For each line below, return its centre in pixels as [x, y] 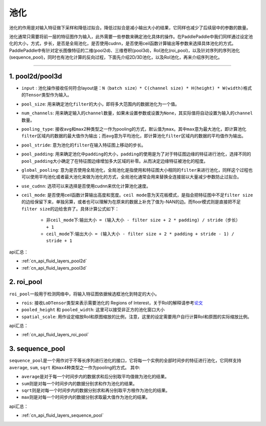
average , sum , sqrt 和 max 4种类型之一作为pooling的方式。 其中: [75, 367]
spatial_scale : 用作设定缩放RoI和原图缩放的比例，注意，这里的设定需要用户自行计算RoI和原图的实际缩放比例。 [137, 317]
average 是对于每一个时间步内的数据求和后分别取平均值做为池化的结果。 [95, 377]
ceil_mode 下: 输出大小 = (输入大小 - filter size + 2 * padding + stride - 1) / [140, 234]
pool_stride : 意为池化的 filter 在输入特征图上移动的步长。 [84, 145]
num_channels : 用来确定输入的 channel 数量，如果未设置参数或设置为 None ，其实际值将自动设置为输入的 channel [137, 113]
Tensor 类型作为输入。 [49, 95]
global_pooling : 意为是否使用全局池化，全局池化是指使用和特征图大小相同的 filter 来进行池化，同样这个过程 [135, 170]
